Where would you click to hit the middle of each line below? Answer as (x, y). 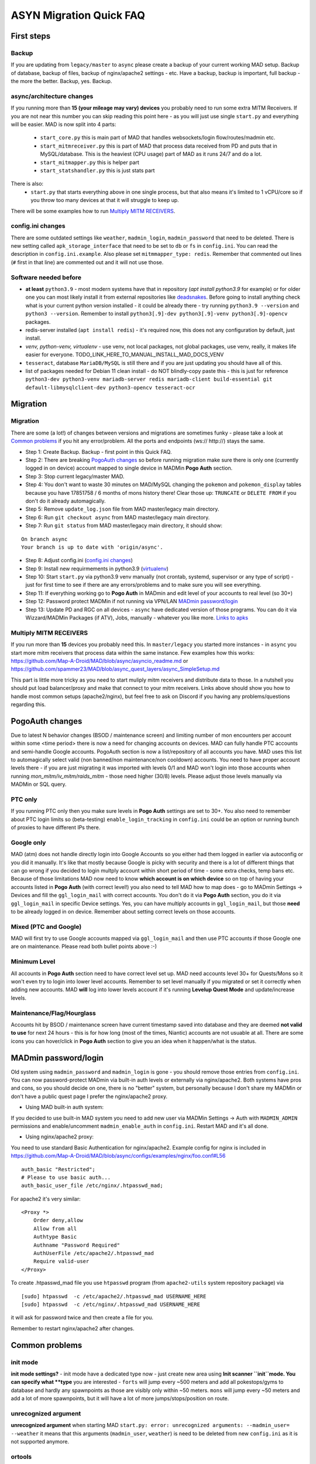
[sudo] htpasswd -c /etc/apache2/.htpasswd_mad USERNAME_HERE (114, 1296)
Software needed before (46, 277)
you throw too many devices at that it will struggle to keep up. (105, 200)
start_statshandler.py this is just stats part (97, 170)
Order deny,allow (58, 1220)
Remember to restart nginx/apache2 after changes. (73, 1328)
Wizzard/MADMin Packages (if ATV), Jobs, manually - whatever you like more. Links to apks (137, 618)
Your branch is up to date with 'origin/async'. (92, 547)
